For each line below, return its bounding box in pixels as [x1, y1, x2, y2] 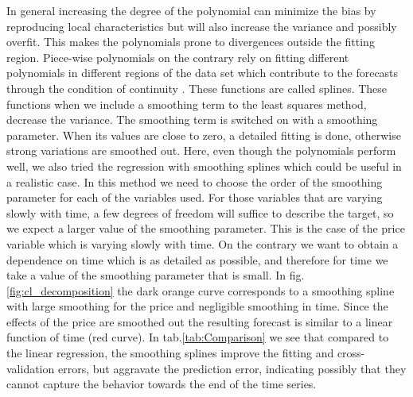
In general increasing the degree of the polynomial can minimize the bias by [6, 2, 376, 18]
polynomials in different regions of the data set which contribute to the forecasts [6, 64, 399, 81]
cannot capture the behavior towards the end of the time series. [6, 376, 317, 392]
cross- [337, 345, 365, 361]
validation [6, 360, 55, 376]
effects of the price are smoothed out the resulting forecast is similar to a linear [6, 313, 393, 330]
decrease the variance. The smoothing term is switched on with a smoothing [6, 111, 378, 128]
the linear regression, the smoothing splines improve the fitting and [6, 345, 334, 361]
